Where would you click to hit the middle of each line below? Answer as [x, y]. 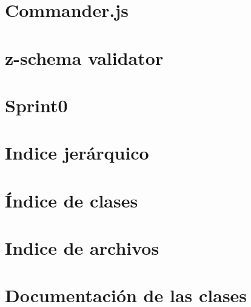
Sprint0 [36, 105]
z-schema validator [84, 57]
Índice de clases [72, 200]
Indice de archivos [82, 248]
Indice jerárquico [77, 153]
